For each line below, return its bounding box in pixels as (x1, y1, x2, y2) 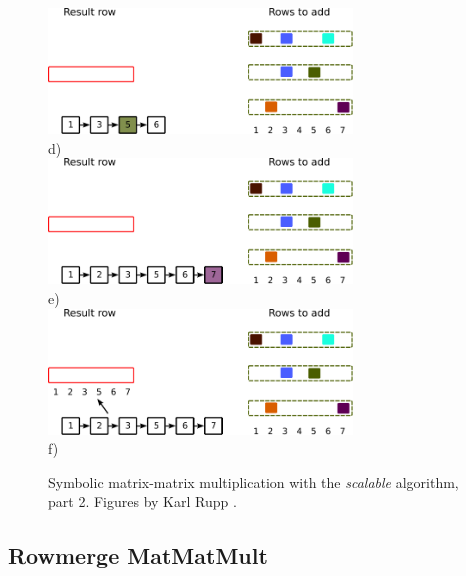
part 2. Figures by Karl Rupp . (48, 491, 237, 512)
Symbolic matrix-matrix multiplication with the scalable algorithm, (48, 471, 459, 492)
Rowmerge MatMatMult (8, 540, 268, 571)
